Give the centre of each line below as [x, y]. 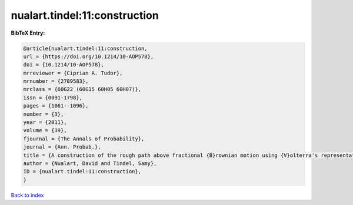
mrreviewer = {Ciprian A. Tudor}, [73, 73]
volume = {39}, [45, 130]
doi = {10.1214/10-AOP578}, [64, 65]
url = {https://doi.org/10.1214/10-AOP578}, [89, 56]
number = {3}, [44, 114]
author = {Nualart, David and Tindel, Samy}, [90, 164]
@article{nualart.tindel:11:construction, [85, 48]
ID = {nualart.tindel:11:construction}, [82, 172]
